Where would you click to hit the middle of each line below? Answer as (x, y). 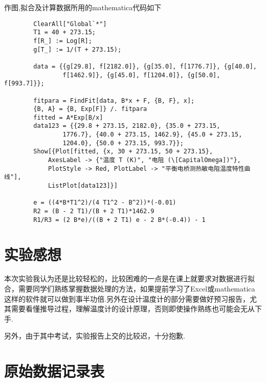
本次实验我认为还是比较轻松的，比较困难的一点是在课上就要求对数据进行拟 (129, 278)
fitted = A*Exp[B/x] (68, 117)
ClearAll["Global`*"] (70, 24)
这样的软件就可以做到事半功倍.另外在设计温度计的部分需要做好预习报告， (127, 298)
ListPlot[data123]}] (83, 186)
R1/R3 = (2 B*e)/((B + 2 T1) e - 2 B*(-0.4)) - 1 (119, 220)
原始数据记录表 (54, 371)
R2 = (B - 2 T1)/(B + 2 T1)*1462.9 (94, 211)
